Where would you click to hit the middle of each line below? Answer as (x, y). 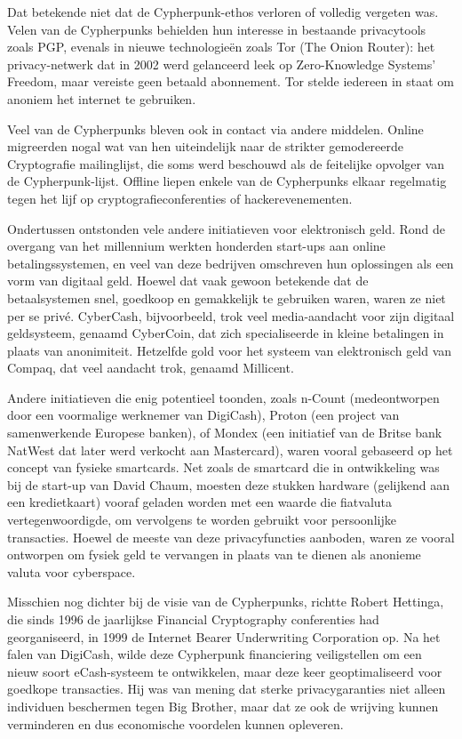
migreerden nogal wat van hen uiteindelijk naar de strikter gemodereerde (206, 146)
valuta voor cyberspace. (72, 571)
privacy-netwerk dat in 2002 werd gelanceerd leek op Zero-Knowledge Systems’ (222, 64)
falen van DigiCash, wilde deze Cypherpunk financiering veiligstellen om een (215, 654)
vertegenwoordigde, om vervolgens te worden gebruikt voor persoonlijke (202, 520)
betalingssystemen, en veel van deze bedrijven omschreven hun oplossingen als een (231, 263)
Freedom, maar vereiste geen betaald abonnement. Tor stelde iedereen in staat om (231, 81)
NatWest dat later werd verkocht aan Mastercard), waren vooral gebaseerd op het (230, 450)
